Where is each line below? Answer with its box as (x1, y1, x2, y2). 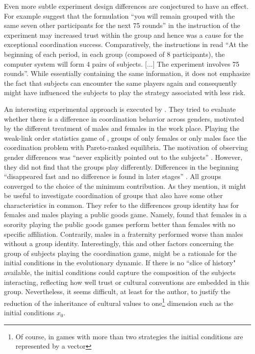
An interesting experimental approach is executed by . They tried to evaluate (4, 103, 236, 114)
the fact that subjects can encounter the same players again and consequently (4, 77, 237, 88)
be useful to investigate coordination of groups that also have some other (4, 190, 223, 201)
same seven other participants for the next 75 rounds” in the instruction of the (4, 20, 240, 30)
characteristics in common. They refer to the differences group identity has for (4, 200, 239, 210)
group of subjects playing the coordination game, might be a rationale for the (4, 248, 237, 258)
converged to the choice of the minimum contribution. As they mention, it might (4, 180, 246, 191)
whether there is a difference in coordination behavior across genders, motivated (4, 113, 244, 124)
